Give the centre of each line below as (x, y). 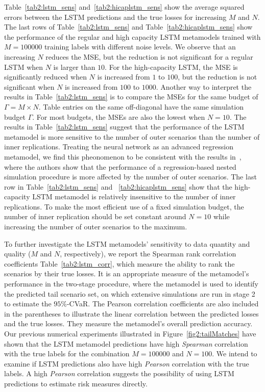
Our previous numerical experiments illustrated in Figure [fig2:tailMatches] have (130, 333)
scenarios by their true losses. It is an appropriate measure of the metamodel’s (127, 273)
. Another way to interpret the (204, 86)
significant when (29, 86)
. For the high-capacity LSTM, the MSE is (171, 67)
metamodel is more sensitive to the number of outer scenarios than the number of (132, 136)
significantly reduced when (45, 77)
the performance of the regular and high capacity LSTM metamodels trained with (132, 36)
